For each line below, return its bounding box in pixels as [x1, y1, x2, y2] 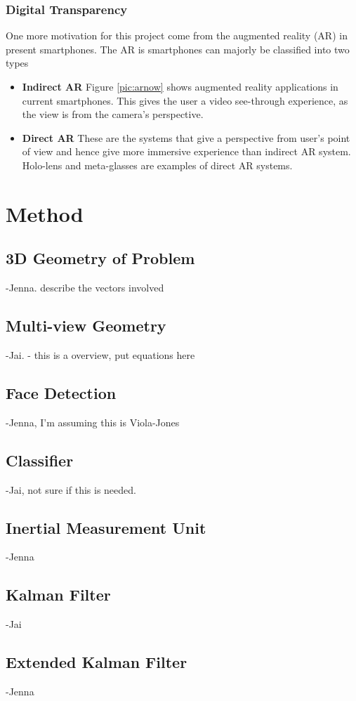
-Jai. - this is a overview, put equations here [6, 347, 195, 362]
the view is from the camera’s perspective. [22, 107, 204, 122]
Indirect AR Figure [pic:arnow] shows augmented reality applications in [22, 79, 338, 93]
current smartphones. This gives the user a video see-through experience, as [22, 93, 348, 107]
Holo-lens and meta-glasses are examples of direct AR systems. [22, 157, 293, 172]
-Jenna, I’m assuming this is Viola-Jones [6, 414, 180, 429]
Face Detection [6, 381, 117, 403]
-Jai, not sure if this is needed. [6, 482, 136, 497]
